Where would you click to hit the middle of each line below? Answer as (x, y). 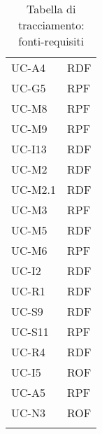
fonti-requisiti (51, 41)
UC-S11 (30, 331)
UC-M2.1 (34, 189)
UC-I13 (29, 149)
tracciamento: (51, 25)
